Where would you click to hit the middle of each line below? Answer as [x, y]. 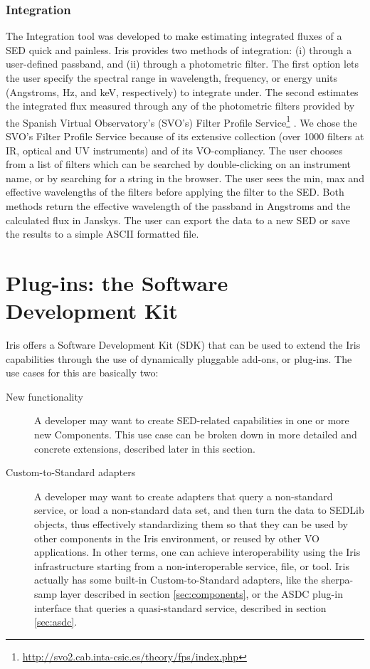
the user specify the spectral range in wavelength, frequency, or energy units [172, 78]
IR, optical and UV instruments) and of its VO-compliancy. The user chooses [174, 150]
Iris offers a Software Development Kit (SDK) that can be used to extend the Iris [183, 345]
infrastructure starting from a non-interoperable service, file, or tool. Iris [192, 565]
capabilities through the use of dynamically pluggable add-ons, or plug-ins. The [179, 358]
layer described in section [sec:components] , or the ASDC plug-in [201, 594]
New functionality [44, 396]
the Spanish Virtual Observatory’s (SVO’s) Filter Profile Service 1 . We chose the [181, 121]
